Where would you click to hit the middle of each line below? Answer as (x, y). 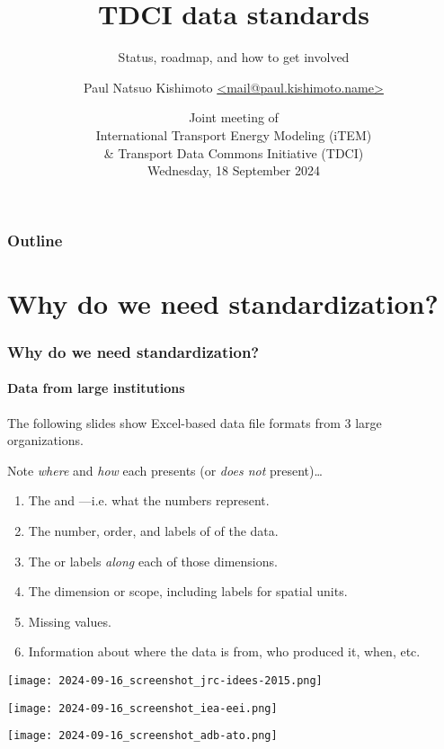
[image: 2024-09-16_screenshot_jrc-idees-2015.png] (165, 680)
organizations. (45, 440)
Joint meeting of (234, 117)
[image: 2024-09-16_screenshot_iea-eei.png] (142, 708)
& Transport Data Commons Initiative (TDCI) (234, 152)
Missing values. (70, 621)
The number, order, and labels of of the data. (153, 531)
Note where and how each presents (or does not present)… (165, 470)
